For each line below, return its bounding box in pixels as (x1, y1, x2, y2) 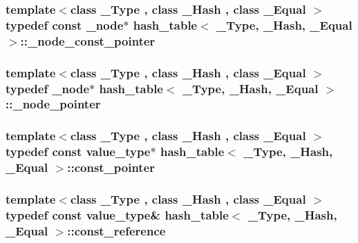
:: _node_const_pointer (20, 32, 156, 49)
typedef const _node (6, 16, 124, 33)
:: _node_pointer (6, 95, 101, 113)
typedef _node (6, 79, 90, 97)
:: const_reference (67, 222, 166, 239)
